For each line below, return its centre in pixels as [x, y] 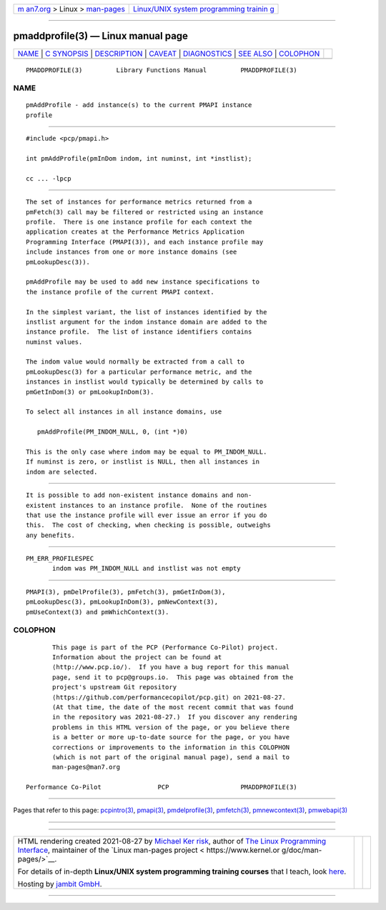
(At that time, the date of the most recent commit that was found [173, 707]
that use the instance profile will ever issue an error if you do [147, 515]
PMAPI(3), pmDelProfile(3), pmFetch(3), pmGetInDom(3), [126, 592]
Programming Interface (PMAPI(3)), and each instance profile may [145, 242]
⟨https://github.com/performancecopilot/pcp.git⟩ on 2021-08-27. [169, 697]
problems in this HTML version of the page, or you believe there [171, 727]
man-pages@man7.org [86, 767]
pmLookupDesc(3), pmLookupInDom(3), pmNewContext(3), [122, 602]
